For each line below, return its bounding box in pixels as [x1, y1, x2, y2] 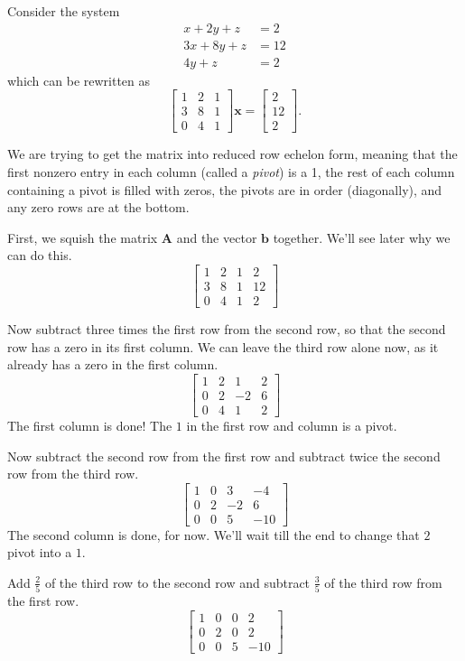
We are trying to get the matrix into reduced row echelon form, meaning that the [7, 144, 458, 163]
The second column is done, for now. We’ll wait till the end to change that [7, 525, 420, 544]
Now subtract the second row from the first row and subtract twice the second [7, 446, 441, 465]
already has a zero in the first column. [7, 355, 219, 374]
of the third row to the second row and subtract [44, 573, 311, 591]
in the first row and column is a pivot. [186, 415, 397, 434]
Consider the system [7, 2, 120, 20]
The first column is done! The [7, 415, 172, 434]
